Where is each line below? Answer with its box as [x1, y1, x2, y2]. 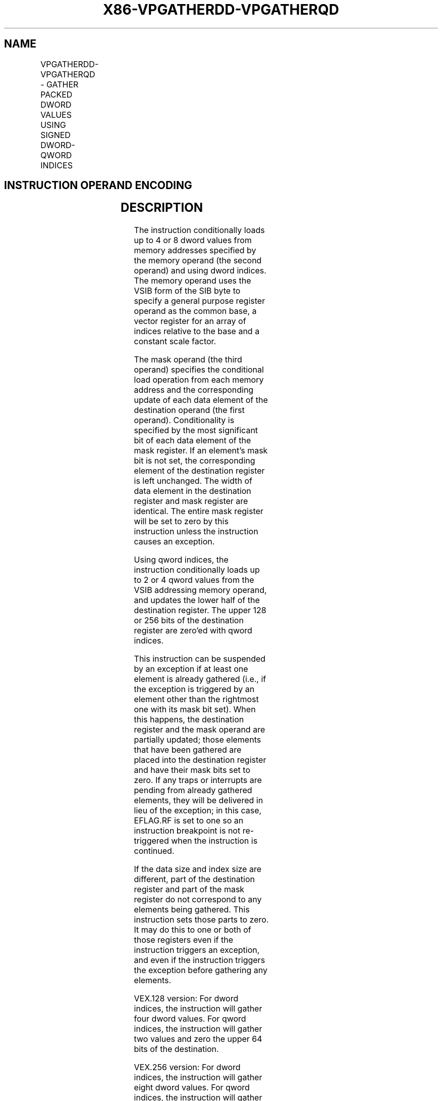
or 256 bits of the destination [134, 615, 244, 626]
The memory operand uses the [134, 276, 251, 286]
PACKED [40, 89, 73, 100]
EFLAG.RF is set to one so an [134, 815, 244, 826]
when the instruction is [171, 836, 258, 846]
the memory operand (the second [134, 255, 262, 266]
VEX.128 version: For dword [134, 993, 239, 1004]
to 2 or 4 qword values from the [134, 575, 254, 585]
